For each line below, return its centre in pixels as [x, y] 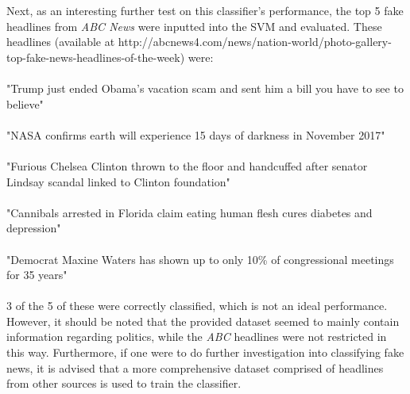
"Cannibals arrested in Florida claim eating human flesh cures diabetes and [190, 212]
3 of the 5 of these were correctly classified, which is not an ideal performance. [197, 306]
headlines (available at [61, 42]
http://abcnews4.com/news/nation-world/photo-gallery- [255, 42]
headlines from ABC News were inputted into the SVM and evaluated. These [194, 26]
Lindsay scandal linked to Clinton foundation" [118, 181]
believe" [25, 103]
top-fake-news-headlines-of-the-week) [96, 57]
